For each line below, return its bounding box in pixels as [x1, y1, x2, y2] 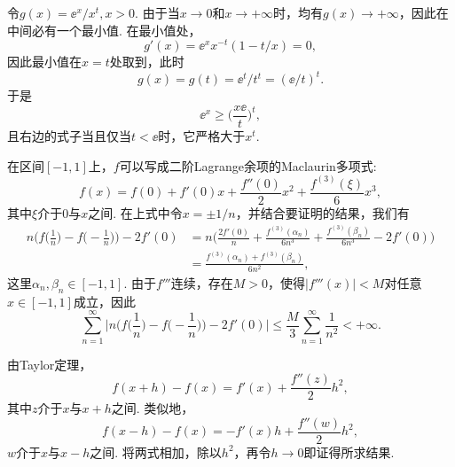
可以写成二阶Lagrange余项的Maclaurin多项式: [119, 156, 377, 175]
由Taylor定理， [7, 354, 92, 373]
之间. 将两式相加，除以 [90, 442, 222, 461]
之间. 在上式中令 [88, 203, 183, 222]
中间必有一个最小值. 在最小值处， [7, 20, 201, 39]
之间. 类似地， [111, 399, 194, 417]
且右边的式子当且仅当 [7, 127, 131, 145]
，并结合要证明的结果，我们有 [235, 203, 410, 222]
